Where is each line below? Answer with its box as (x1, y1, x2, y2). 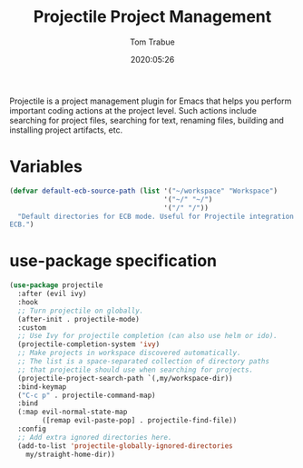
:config (17, 424, 47, 433)
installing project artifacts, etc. (9, 124, 123, 135)
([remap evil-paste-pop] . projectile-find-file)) (42, 416, 238, 425)
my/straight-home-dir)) (25, 450, 116, 459)
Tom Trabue (130, 36, 175, 47)
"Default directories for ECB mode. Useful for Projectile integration (17, 212, 295, 221)
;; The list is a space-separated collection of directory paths (17, 357, 270, 366)
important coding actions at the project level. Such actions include (9, 105, 257, 115)
